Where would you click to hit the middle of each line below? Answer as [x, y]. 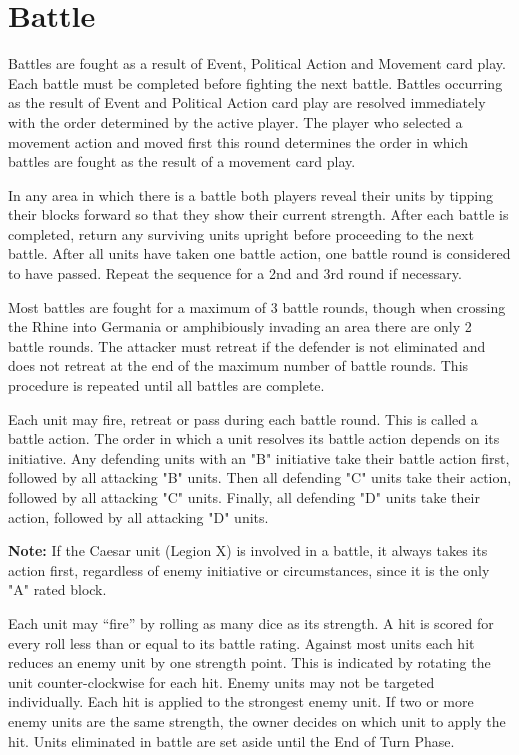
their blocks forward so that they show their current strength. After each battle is [258, 214]
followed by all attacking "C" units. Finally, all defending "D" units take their [244, 497]
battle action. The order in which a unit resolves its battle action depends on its [254, 438]
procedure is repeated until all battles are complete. [166, 385]
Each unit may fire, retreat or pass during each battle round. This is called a [243, 418]
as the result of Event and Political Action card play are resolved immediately [247, 102]
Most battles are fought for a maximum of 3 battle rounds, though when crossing [257, 306]
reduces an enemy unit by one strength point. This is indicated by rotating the [249, 662]
